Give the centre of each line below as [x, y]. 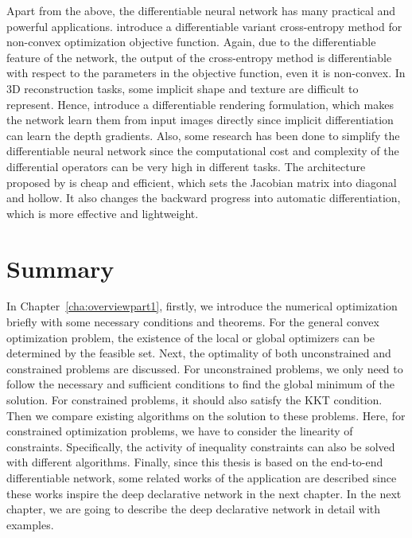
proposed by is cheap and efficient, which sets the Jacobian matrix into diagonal [202, 182]
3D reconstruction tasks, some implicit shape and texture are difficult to [183, 88]
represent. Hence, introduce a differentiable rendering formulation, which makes [200, 104]
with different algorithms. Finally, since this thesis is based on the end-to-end [195, 462]
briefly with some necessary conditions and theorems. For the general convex [193, 322]
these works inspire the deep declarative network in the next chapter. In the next [204, 493]
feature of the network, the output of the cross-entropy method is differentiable [199, 57]
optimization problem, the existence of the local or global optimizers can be [191, 337]
